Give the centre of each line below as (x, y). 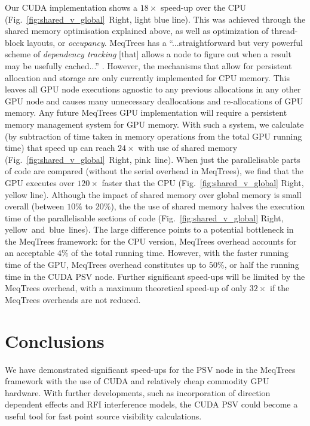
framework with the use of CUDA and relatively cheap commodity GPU (137, 381)
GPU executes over (40, 182)
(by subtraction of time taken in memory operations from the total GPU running (154, 136)
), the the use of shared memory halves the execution (208, 206)
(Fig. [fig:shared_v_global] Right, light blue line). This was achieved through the (155, 19)
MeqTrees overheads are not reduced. (73, 299)
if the (280, 288)
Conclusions (55, 340)
